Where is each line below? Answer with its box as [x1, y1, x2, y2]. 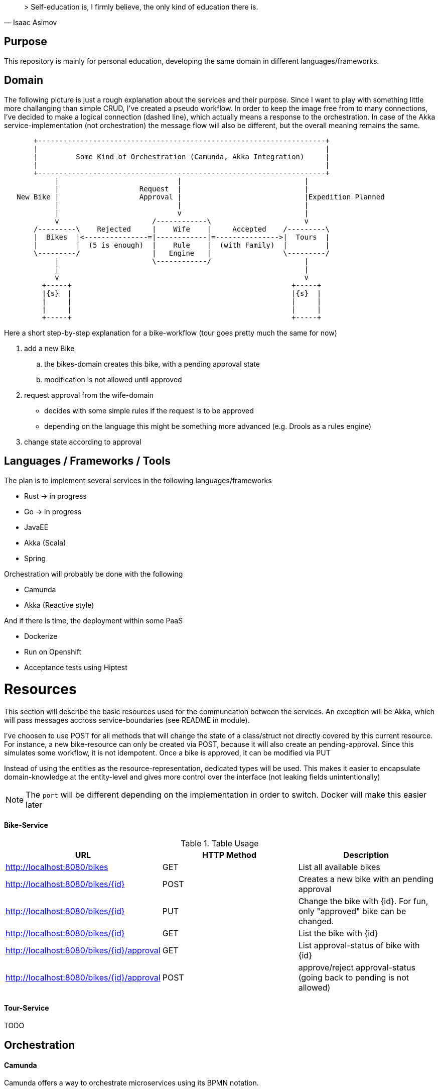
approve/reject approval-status [298, 962, 415, 973]
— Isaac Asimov [4, 18, 57, 27]
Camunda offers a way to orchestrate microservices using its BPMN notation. [4, 1078, 259, 1087]
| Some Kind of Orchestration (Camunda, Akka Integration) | [34, 152, 330, 161]
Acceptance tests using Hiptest [24, 663, 127, 672]
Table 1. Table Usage [181, 838, 259, 849]
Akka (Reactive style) [24, 600, 94, 609]
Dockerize [24, 631, 58, 640]
